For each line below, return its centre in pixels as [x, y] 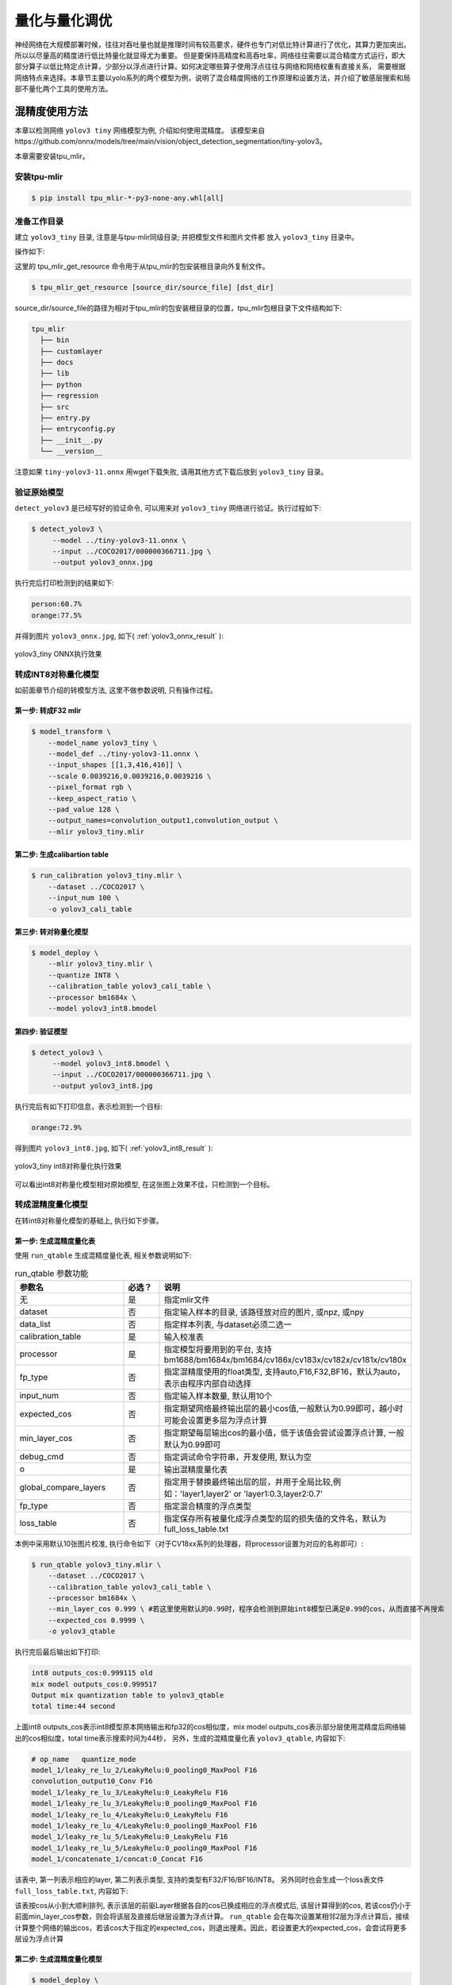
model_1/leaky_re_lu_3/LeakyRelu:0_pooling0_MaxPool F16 [144, 1804]
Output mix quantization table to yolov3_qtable [128, 1695]
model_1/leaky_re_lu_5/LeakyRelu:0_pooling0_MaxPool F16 [144, 1848]
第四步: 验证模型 [41, 1031]
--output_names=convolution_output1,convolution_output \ [163, 821]
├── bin [55, 340]
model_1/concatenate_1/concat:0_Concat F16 [117, 1859]
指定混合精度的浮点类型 [208, 1506]
